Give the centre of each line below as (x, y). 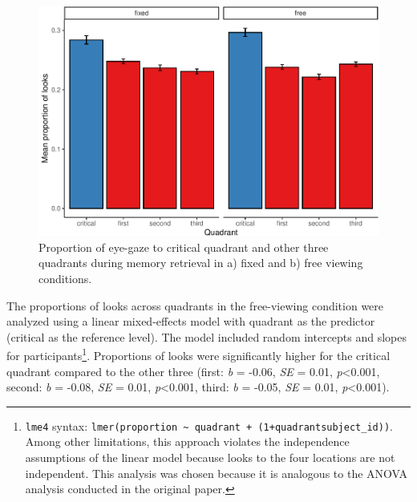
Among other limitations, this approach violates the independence (187, 441)
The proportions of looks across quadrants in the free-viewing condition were (195, 305)
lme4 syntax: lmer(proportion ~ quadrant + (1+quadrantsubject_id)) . (209, 425)
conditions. (65, 278)
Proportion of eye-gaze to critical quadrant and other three (184, 247)
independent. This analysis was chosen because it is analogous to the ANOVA (216, 473)
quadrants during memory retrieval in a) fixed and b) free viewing (201, 263)
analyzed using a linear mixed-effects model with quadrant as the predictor (191, 321)
